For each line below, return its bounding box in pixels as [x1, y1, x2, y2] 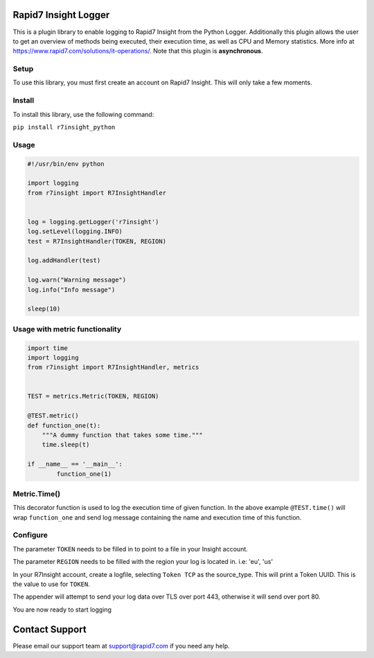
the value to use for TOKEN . [12, 580, 90, 588]
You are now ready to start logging [12, 605, 112, 614]
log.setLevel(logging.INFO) [27, 228, 123, 235]
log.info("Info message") [27, 286, 116, 293]
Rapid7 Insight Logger [12, 9, 110, 21]
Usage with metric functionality [12, 324, 122, 333]
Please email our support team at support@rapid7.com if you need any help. [12, 641, 230, 650]
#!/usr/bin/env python [27, 160, 105, 167]
